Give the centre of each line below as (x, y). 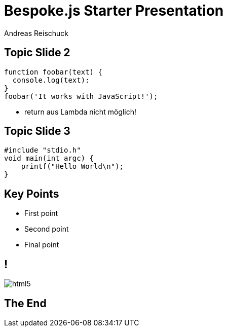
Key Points (32, 194)
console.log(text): (51, 80)
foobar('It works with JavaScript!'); (81, 96)
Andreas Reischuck (36, 33)
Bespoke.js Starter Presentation (114, 11)
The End (25, 303)
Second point (47, 229)
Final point (42, 245)
